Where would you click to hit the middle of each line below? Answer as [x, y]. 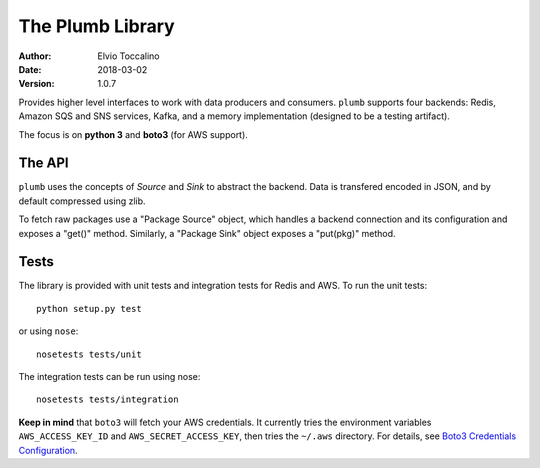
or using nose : [48, 331]
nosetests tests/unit [89, 354]
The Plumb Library [96, 26]
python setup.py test [89, 308]
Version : [36, 84]
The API [43, 163]
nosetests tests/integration [107, 399]
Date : [30, 69]
